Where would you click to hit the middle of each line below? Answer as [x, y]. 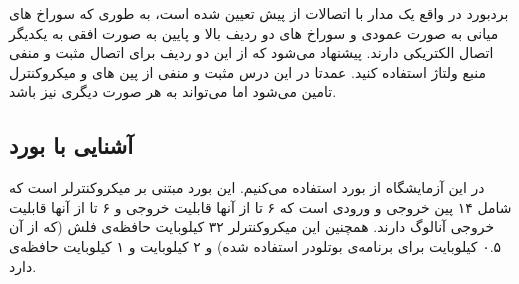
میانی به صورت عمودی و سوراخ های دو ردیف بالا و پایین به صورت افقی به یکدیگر [254, 32]
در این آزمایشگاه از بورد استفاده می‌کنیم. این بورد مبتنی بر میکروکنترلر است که [247, 187]
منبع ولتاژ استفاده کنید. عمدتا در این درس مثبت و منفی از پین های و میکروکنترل [247, 71]
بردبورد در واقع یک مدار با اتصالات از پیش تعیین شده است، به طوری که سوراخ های [259, 13]
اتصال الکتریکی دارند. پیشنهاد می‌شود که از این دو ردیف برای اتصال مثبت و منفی [251, 52]
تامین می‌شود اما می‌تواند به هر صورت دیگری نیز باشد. [173, 91]
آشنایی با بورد [71, 145]
